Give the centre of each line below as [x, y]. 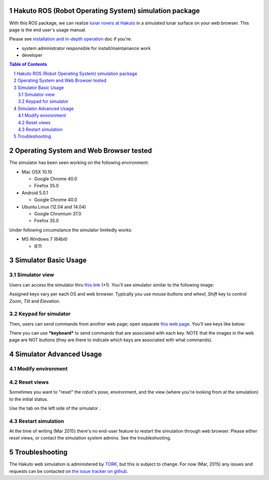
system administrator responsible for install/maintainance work [86, 48]
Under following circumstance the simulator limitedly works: [71, 230]
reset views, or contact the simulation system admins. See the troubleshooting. [90, 438]
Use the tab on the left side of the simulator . [55, 408]
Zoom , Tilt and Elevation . [35, 301]
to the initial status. [29, 399]
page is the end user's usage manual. [48, 29]
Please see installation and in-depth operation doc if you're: [70, 39]
